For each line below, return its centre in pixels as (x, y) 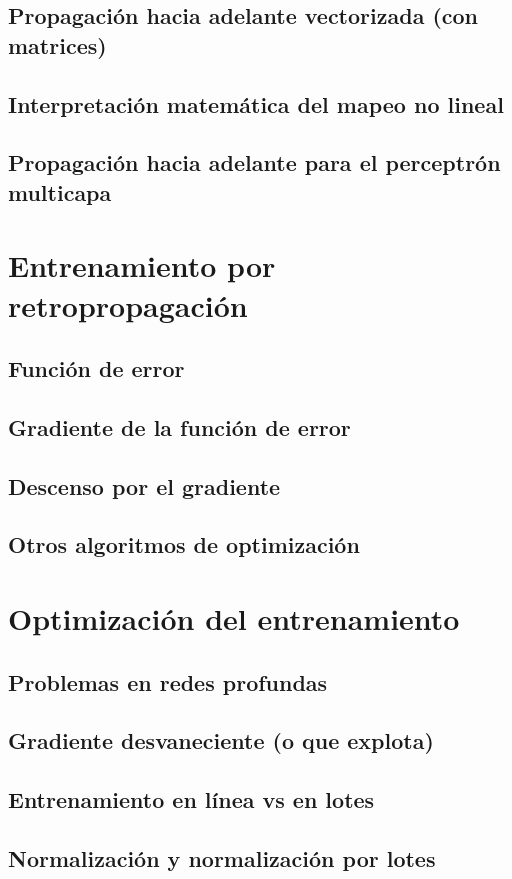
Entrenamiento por (142, 265)
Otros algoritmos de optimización (184, 544)
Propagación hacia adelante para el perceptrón (254, 162)
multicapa (60, 191)
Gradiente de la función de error (179, 426)
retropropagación (128, 304)
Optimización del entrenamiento (234, 618)
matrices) (57, 44)
